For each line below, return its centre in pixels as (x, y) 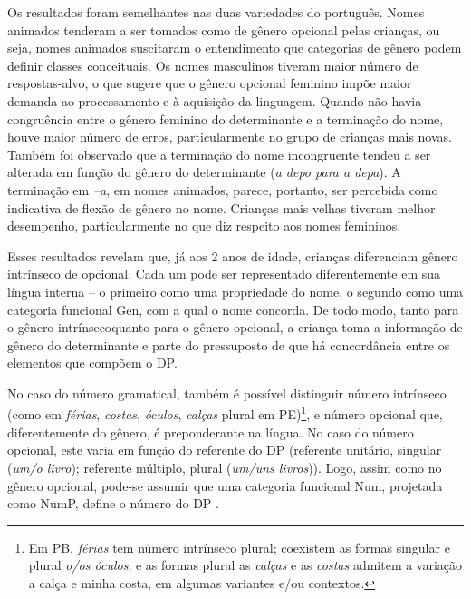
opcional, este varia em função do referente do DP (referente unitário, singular (225, 450)
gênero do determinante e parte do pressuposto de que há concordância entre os (229, 344)
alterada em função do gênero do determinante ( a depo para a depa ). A (204, 172)
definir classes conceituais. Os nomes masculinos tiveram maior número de (213, 65)
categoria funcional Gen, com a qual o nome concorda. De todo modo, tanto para (233, 309)
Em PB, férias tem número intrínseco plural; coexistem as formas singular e (239, 547)
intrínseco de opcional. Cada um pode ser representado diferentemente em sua (224, 274)
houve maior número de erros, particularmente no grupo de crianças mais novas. (230, 137)
